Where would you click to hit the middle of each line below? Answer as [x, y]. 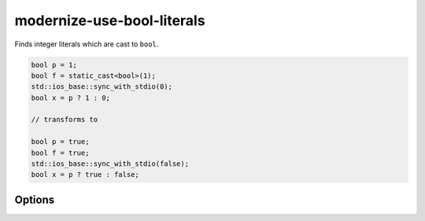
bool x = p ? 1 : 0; [70, 98]
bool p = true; [60, 142]
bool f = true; [60, 153]
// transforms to [65, 120]
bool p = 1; [54, 64]
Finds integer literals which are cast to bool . [87, 44]
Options [35, 199]
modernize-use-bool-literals [110, 20]
